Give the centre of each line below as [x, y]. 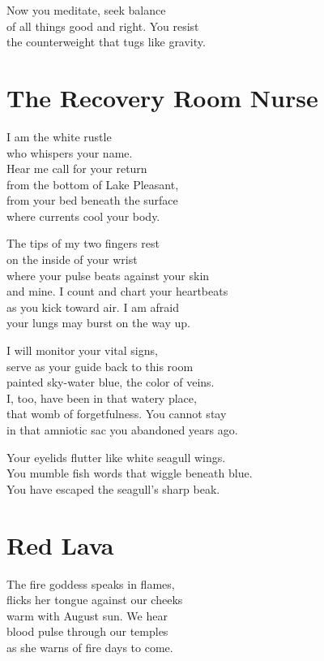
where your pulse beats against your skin [108, 275]
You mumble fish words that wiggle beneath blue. [130, 473]
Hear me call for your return [77, 168]
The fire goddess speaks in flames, [91, 583]
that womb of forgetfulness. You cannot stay [117, 414]
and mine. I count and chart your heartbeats [117, 291]
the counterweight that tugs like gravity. [106, 42]
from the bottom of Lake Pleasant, [93, 184]
